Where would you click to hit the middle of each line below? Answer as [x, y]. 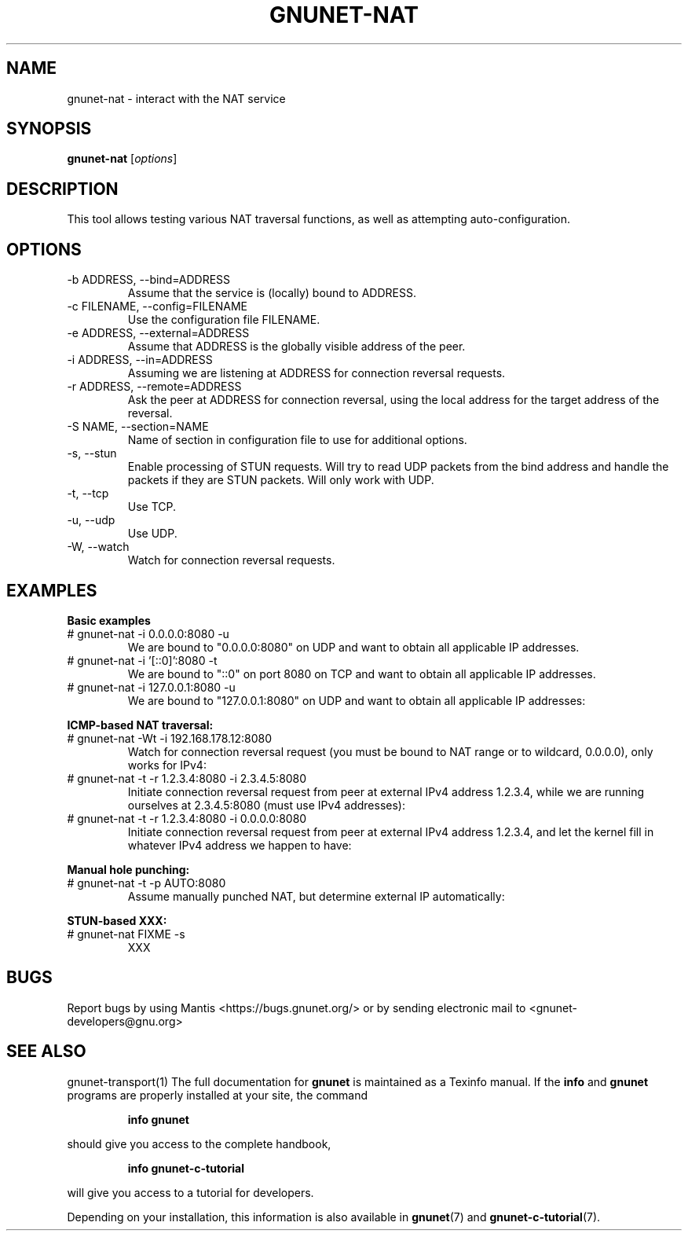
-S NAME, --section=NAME [138, 427]
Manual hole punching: [128, 869]
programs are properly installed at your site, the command [218, 1095]
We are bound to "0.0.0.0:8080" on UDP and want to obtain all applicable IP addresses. [353, 647]
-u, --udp [91, 520]
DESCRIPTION [62, 189]
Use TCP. [152, 507]
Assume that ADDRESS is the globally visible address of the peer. [296, 347]
